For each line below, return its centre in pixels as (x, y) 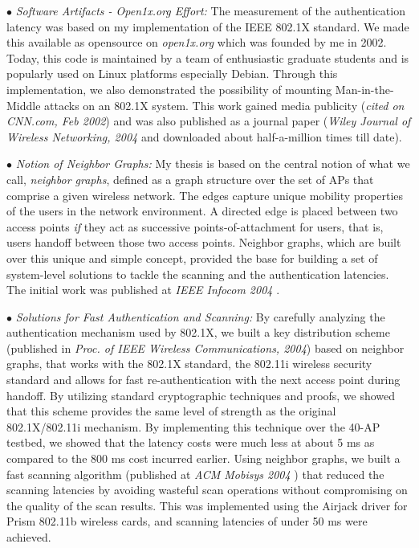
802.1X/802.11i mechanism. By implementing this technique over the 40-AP (193, 426)
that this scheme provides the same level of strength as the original (171, 411)
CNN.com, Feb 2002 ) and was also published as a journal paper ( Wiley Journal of (209, 121)
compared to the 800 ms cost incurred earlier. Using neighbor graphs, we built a (203, 458)
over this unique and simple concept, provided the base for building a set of (192, 258)
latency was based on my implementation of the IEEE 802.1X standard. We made (208, 26)
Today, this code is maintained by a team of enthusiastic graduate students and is (208, 57)
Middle (24, 105)
